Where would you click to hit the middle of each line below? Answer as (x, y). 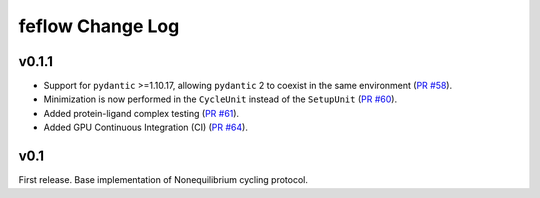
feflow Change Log (99, 26)
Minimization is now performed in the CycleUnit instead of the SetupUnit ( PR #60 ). (220, 99)
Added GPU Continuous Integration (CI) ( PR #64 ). (146, 127)
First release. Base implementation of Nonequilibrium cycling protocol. (163, 180)
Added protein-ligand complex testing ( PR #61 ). (141, 113)
